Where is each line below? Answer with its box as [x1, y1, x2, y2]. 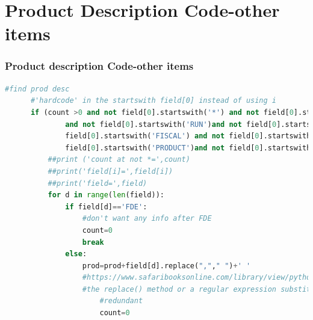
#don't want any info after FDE [82, 214, 212, 223]
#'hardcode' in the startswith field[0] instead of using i [30, 96, 277, 105]
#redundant [99, 297, 143, 306]
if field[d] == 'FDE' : [65, 202, 147, 211]
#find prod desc [5, 84, 70, 93]
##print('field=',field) [48, 179, 147, 188]
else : [65, 250, 87, 259]
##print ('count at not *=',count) [48, 155, 190, 164]
